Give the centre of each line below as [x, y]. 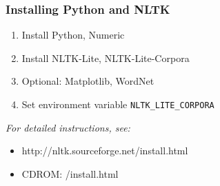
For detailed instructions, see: [68, 127]
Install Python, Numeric [73, 35]
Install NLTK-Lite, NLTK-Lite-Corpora [106, 58]
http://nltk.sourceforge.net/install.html [105, 151]
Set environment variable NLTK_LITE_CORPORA [118, 104]
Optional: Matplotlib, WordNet [88, 81]
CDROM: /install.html [70, 173]
